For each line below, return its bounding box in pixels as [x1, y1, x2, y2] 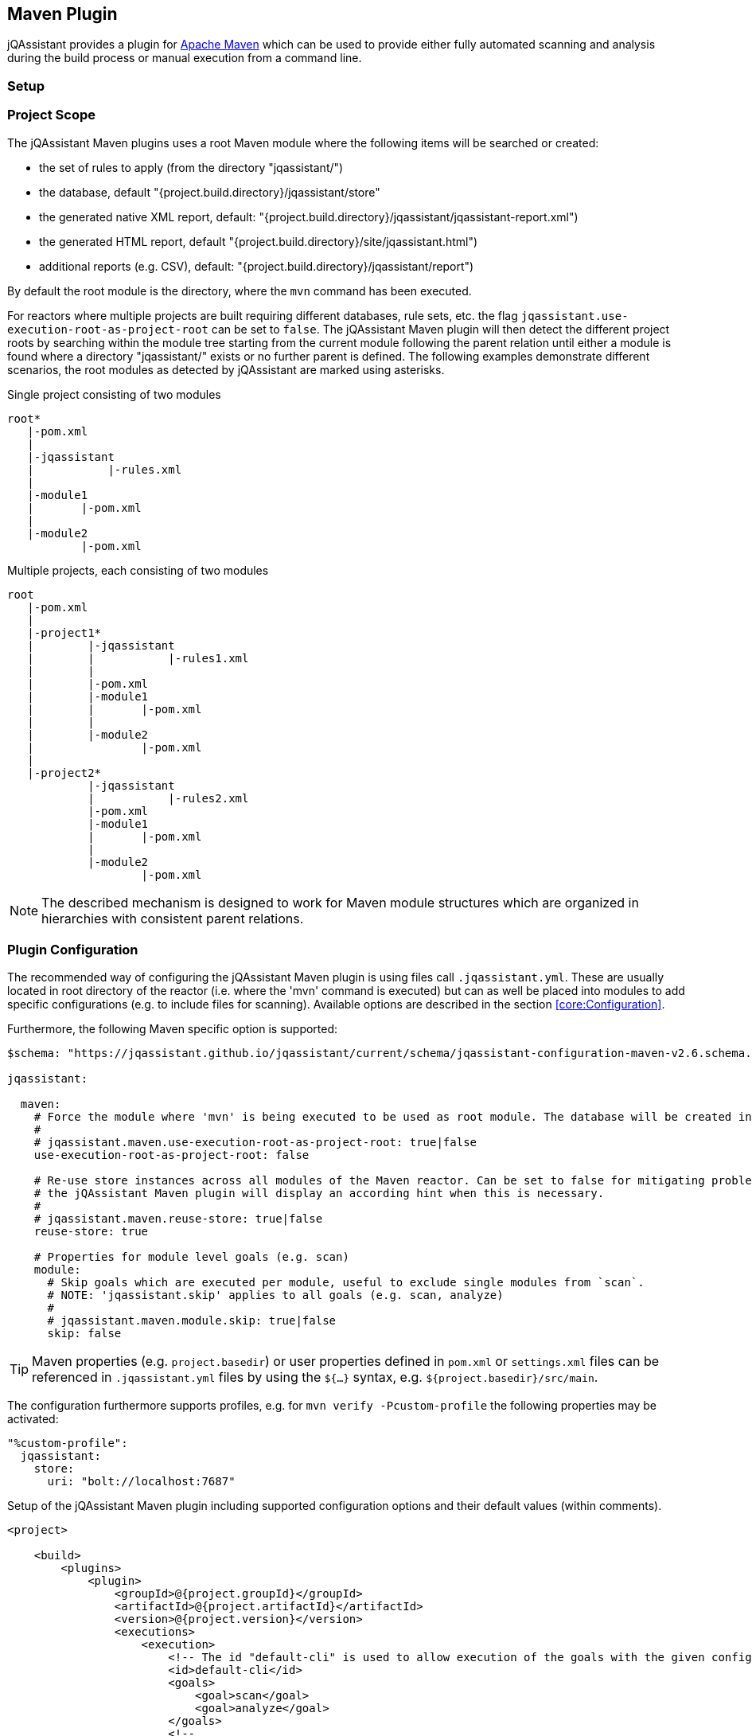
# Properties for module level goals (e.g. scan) [33, 1250, 349, 1264]
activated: [7, 1412, 59, 1426]
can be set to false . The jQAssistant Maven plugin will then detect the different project [211, 322, 670, 336]
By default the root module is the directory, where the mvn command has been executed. [7, 283, 472, 298]
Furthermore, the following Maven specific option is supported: [7, 1022, 338, 1036]
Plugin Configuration [7, 941, 138, 958]
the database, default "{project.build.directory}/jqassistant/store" [39, 185, 380, 199]
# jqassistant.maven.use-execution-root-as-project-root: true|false [33, 1136, 477, 1149]
